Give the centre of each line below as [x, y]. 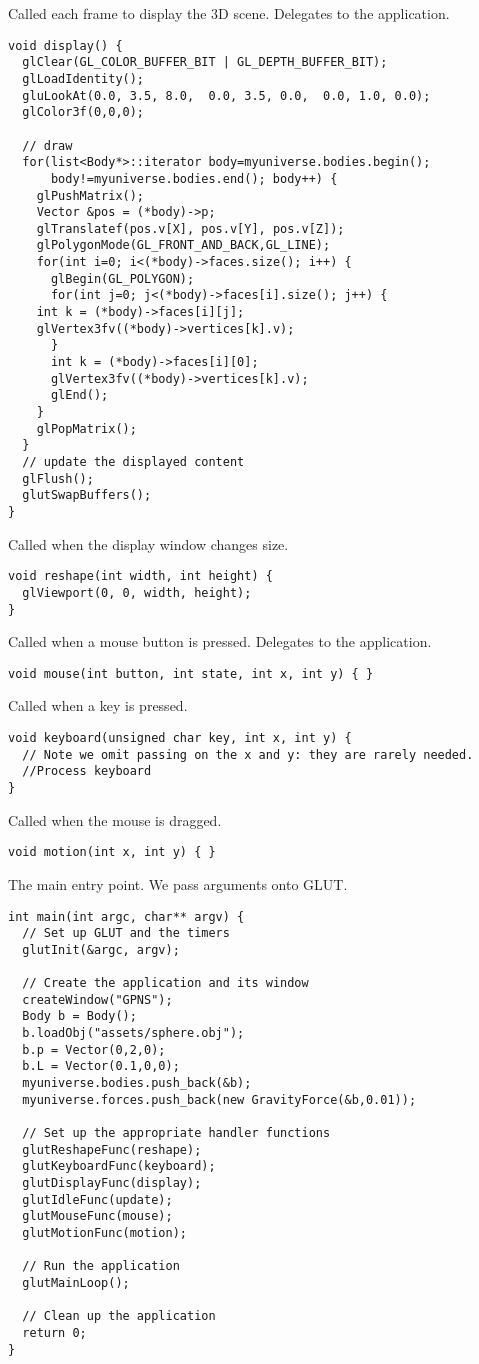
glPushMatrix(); [90, 195]
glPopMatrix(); [86, 428]
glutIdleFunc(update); [97, 1199]
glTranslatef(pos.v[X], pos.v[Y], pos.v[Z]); [190, 228]
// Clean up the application [119, 1316]
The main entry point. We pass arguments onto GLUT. [178, 883]
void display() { [65, 45]
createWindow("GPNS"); [97, 999]
